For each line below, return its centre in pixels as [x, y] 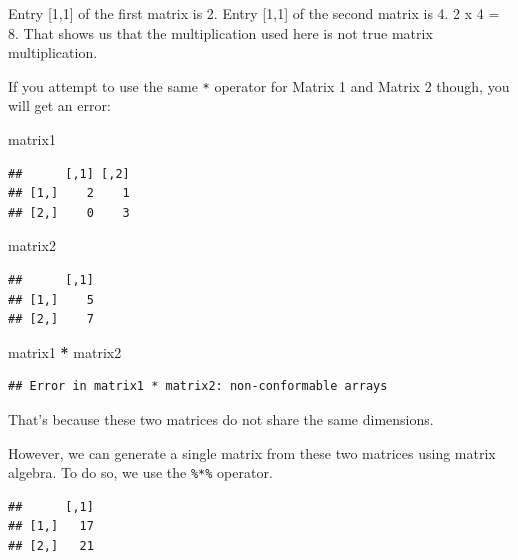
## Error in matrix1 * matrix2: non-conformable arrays [198, 386]
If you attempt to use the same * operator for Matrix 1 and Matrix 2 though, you [259, 85]
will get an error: [59, 105]
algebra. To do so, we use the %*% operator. [140, 472]
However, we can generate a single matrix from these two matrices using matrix [252, 452]
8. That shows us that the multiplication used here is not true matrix [220, 32]
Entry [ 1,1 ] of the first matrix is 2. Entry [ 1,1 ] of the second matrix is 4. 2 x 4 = [254, 13]
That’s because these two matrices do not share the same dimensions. [221, 418]
